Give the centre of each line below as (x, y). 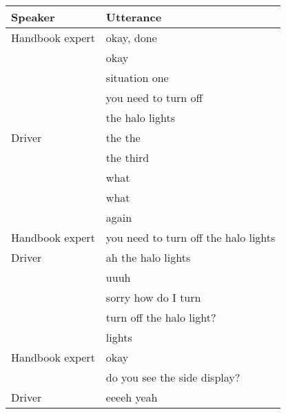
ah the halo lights (148, 257)
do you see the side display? (173, 377)
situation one (137, 77)
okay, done (131, 38)
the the (123, 137)
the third (127, 157)
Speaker (33, 17)
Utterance (134, 17)
